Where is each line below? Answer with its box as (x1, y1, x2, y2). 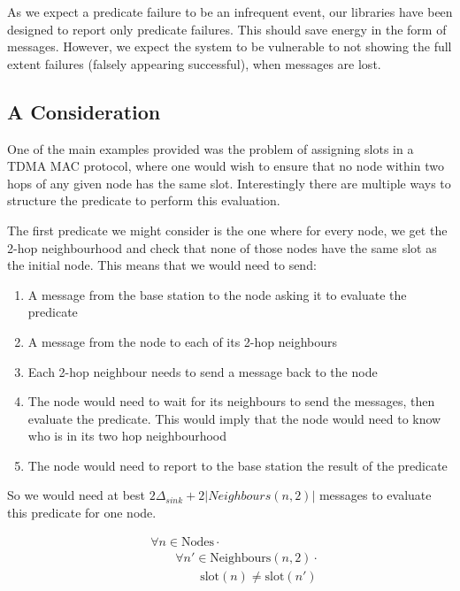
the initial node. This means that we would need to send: (7, 256, 317, 274)
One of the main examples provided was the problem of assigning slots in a (7, 139, 414, 157)
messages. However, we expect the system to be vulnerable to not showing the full (7, 37, 452, 56)
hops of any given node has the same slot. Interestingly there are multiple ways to (7, 173, 451, 192)
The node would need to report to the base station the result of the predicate (27, 456, 448, 474)
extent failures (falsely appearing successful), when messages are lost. (7, 54, 381, 73)
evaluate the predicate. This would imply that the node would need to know (27, 409, 441, 427)
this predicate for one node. (7, 503, 157, 522)
